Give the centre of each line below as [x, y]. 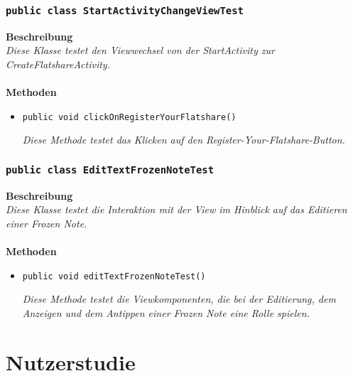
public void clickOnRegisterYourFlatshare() [129, 117]
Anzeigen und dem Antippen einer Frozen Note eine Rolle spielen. [166, 313]
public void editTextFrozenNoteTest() [114, 276]
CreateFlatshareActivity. [58, 64]
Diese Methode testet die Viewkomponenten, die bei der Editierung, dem [179, 299]
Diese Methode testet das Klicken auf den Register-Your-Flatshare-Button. [184, 140]
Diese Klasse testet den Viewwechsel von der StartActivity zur [140, 50]
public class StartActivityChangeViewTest [125, 10]
